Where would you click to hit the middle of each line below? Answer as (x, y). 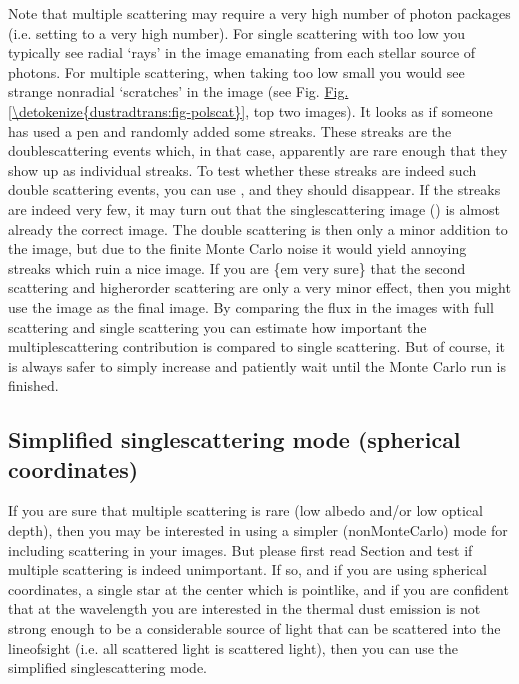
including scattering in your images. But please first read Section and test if (240, 549)
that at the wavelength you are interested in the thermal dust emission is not (244, 608)
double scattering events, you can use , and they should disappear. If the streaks (254, 189)
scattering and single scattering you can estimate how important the (217, 326)
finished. (33, 385)
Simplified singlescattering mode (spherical (234, 439)
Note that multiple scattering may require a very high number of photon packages (259, 13)
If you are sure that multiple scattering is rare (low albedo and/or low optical (245, 510)
